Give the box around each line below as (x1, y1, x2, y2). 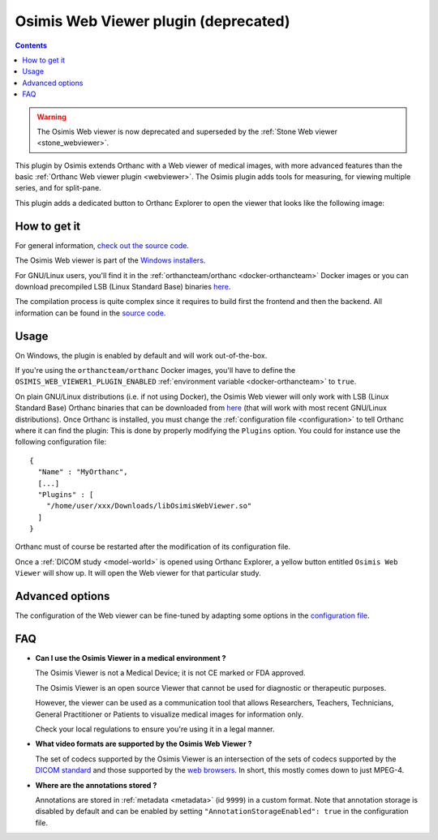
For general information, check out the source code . (15, 240, 190, 251)
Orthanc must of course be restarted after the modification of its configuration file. (15, 542, 291, 551)
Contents (15, 41, 48, 50)
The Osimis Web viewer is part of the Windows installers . (15, 255, 206, 265)
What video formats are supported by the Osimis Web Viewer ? (35, 739, 252, 749)
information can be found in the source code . (15, 308, 166, 318)
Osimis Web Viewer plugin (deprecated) (15, 12, 291, 30)
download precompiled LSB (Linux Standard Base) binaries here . (15, 281, 231, 291)
